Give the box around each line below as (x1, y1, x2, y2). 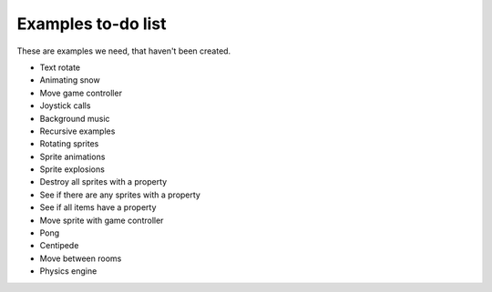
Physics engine (39, 266, 97, 277)
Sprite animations (39, 151, 106, 162)
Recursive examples (39, 126, 116, 136)
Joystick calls (39, 100, 91, 111)
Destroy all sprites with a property (39, 176, 168, 187)
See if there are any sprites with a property (39, 189, 200, 200)
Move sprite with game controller (39, 215, 164, 226)
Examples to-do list (16, 14, 168, 34)
